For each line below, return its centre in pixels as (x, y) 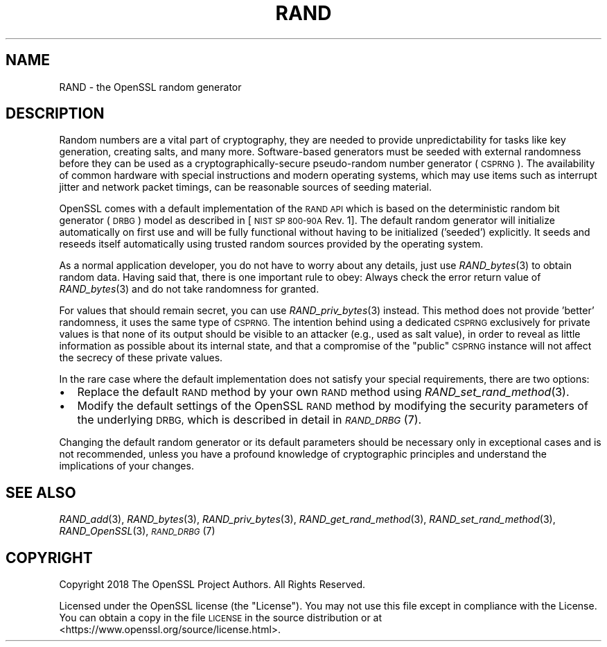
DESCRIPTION (55, 114)
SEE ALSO (41, 492)
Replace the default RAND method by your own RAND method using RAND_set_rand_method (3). (323, 392)
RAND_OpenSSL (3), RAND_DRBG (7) (137, 531)
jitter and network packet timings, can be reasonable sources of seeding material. (246, 187)
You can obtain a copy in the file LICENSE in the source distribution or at (221, 618)
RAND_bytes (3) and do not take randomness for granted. (189, 289)
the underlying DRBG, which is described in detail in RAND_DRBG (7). (249, 420)
